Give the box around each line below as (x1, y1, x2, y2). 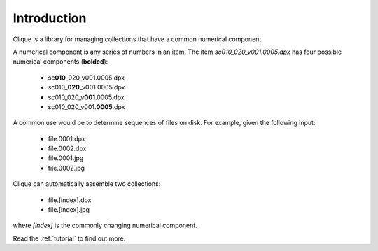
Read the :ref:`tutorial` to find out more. (13, 234, 126, 243)
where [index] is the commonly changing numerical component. (13, 221, 197, 230)
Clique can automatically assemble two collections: (13, 180, 161, 188)
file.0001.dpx (48, 134, 85, 143)
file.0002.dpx (48, 144, 87, 153)
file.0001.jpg (48, 154, 84, 162)
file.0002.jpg (48, 164, 85, 172)
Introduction (13, 10, 87, 26)
